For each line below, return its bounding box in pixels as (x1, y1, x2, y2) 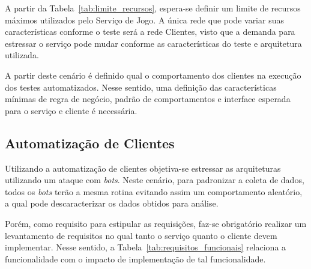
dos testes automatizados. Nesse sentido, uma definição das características (5, 80, 277, 93)
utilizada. (5, 49, 39, 61)
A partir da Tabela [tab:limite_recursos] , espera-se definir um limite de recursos (5, 2, 301, 14)
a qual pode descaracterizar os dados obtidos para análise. (5, 197, 219, 210)
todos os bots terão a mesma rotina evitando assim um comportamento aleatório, (5, 185, 303, 198)
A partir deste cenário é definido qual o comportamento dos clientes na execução (5, 68, 301, 81)
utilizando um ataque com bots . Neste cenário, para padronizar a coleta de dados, (5, 174, 304, 186)
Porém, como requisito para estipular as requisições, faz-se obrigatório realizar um (5, 217, 307, 229)
